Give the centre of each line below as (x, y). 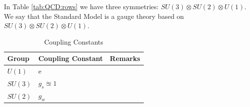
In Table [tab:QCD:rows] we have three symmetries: (81, 6)
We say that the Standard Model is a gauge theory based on (94, 16)
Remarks (125, 58)
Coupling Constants (74, 41)
